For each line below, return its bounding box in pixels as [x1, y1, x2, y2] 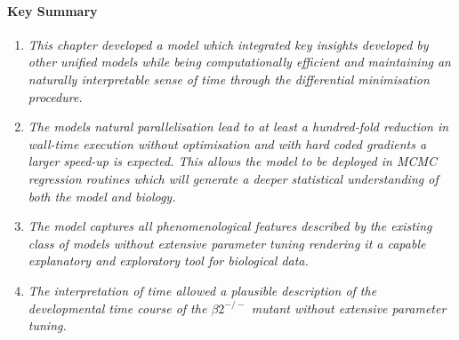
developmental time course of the [28, 298, 207, 317]
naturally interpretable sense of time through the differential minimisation [28, 69, 430, 88]
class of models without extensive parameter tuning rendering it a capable [28, 233, 426, 252]
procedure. [28, 87, 83, 106]
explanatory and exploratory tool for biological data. [28, 251, 309, 270]
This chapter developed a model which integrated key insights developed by [28, 35, 429, 53]
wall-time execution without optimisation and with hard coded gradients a [28, 134, 427, 153]
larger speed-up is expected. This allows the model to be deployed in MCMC [28, 152, 438, 170]
